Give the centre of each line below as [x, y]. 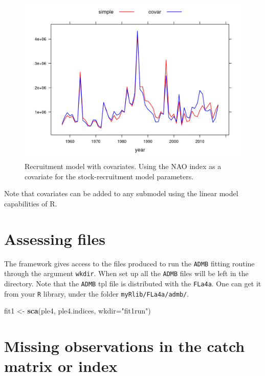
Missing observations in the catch [125, 346]
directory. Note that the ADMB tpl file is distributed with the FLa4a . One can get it [133, 284]
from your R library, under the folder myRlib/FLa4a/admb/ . [97, 293]
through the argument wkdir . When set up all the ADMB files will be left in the [126, 273]
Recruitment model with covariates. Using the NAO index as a [123, 166]
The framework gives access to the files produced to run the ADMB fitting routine [129, 263]
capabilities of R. [31, 204]
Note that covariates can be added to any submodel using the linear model [121, 193]
